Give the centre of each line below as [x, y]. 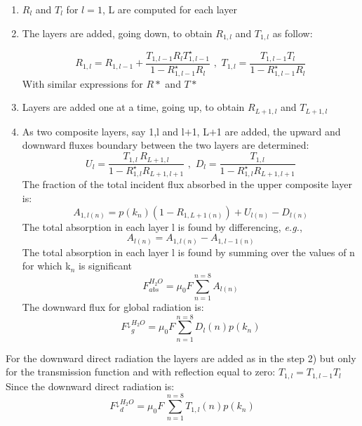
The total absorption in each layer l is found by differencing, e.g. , [162, 226]
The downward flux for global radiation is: [113, 306]
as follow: [293, 33]
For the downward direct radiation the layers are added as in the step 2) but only [181, 358]
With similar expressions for [82, 83]
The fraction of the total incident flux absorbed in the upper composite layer [187, 184]
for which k [46, 266]
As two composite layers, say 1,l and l [103, 131]
